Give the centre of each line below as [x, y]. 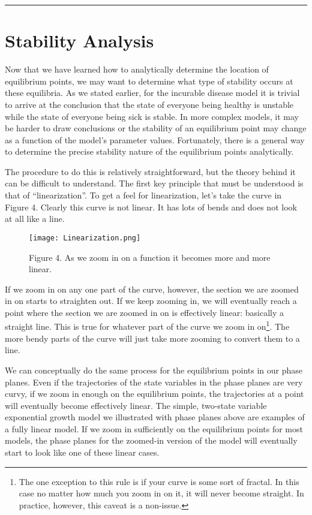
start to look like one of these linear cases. [82, 452]
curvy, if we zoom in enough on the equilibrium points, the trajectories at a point [154, 394]
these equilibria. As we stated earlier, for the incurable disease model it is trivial [152, 93]
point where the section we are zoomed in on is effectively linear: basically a [145, 312]
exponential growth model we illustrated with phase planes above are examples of [155, 417]
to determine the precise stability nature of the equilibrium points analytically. [149, 151]
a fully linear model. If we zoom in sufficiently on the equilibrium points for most [154, 428]
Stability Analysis [79, 40]
